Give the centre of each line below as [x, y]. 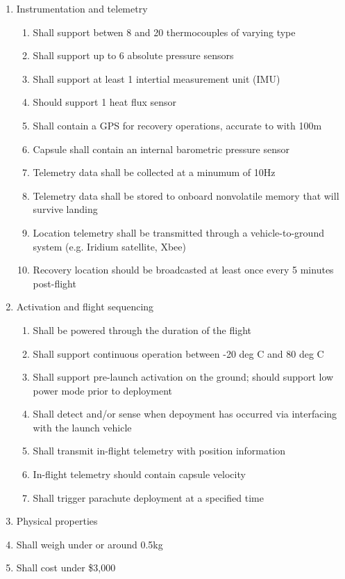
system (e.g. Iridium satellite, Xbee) [109, 246]
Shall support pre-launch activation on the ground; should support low [183, 377]
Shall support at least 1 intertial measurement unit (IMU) [157, 78]
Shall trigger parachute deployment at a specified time [148, 497]
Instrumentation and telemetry [82, 8]
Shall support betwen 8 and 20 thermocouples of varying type [164, 32]
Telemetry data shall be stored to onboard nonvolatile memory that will [186, 195]
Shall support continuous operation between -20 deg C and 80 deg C [178, 353]
